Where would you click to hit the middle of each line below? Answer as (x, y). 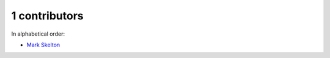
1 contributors (47, 16)
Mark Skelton (43, 45)
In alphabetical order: (38, 34)
